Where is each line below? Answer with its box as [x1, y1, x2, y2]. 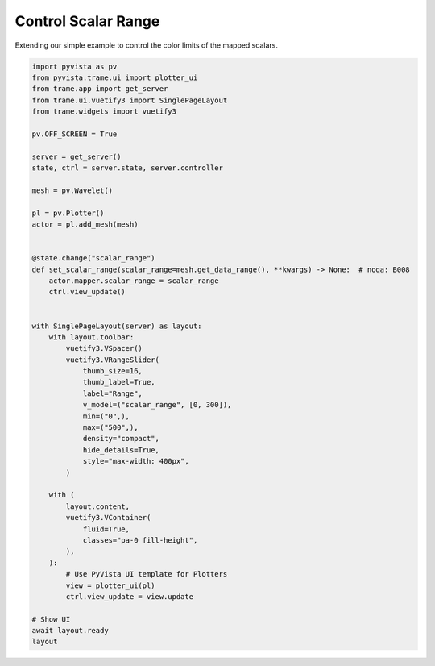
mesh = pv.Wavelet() [31, 185, 113, 195]
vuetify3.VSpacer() [65, 343, 143, 353]
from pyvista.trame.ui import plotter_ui [31, 73, 198, 82]
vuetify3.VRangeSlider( [65, 355, 160, 364]
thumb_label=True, [82, 377, 156, 387]
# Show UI [31, 614, 71, 624]
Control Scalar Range [14, 12, 160, 30]
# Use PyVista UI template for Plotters [65, 569, 228, 579]
